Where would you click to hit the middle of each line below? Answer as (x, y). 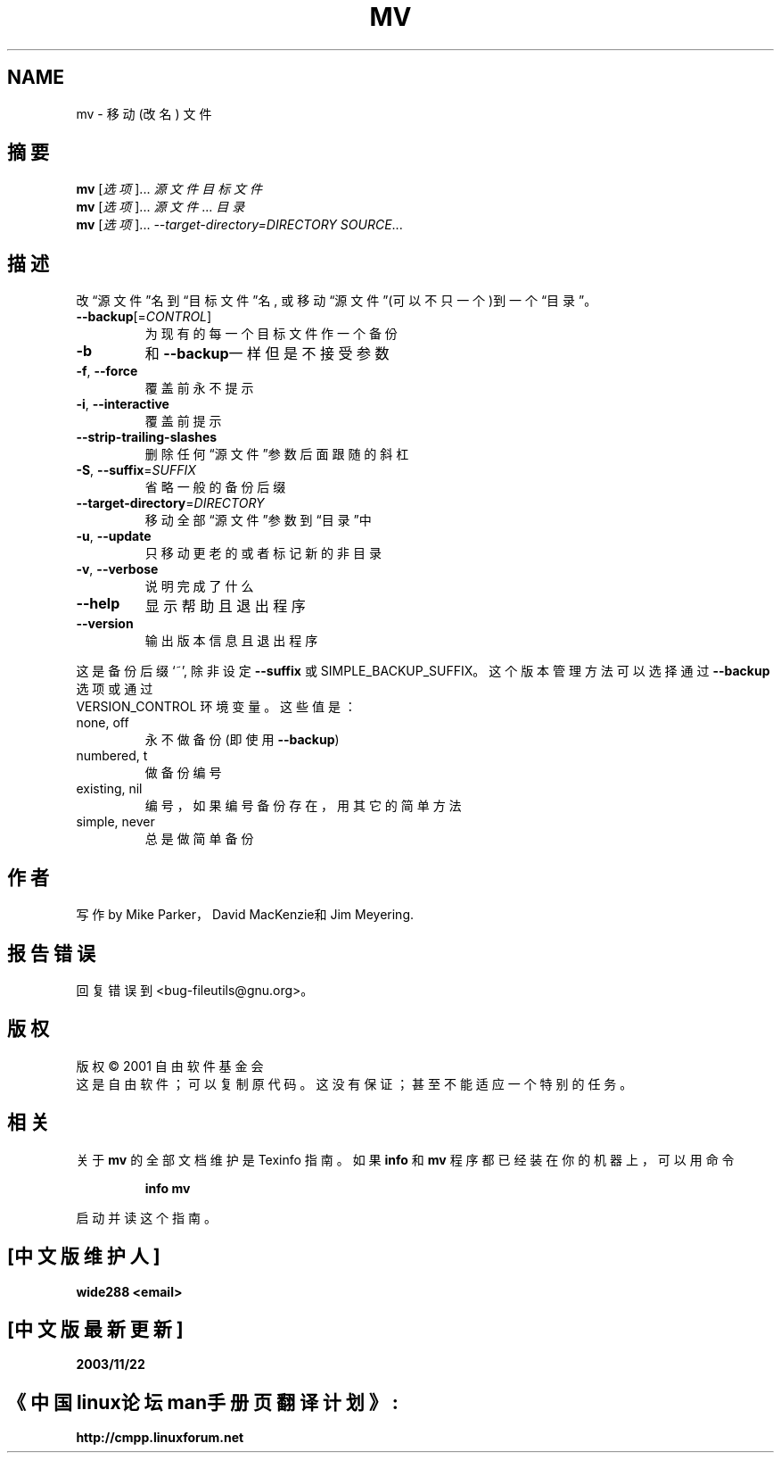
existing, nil (109, 789)
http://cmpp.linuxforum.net (160, 1438)
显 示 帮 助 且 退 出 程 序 (225, 606)
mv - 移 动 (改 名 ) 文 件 (144, 113)
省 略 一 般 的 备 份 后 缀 (215, 487)
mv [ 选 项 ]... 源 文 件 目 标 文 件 (169, 189)
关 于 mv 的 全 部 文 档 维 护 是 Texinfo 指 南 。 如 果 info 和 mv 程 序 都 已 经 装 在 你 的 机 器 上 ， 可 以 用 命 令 (405, 1159)
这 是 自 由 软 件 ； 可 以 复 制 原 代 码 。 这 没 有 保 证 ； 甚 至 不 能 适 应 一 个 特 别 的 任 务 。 (354, 1083)
